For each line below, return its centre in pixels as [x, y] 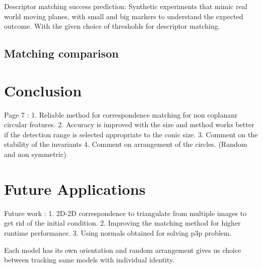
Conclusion [43, 90]
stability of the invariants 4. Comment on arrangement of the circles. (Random [126, 144]
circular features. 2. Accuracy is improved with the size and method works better [129, 124]
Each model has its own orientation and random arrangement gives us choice [123, 250]
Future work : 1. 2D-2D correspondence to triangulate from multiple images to [125, 213]
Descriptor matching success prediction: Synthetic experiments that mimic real [126, 6]
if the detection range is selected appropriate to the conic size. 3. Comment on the [131, 134]
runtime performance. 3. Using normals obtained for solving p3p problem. [118, 232]
